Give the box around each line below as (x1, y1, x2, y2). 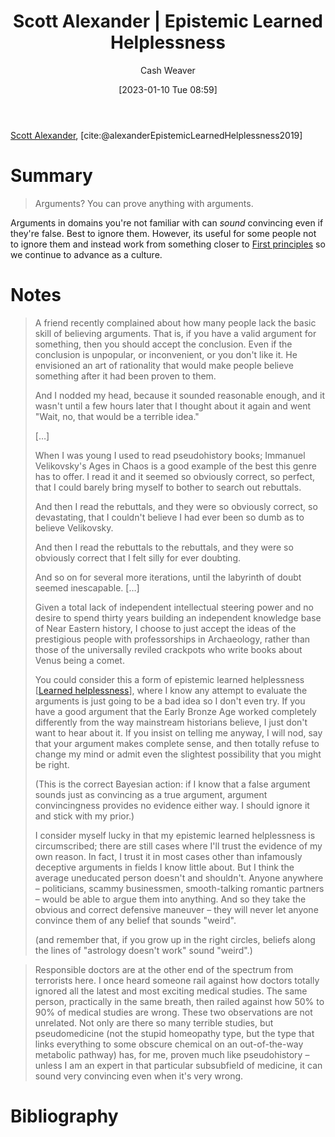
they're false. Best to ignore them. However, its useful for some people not (10, 227, 317, 239)
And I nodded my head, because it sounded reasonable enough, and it (34, 389, 325, 401)
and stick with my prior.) (34, 810, 135, 822)
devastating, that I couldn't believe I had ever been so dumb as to (34, 511, 305, 523)
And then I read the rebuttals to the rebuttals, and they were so (34, 541, 294, 553)
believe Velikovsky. (34, 521, 114, 534)
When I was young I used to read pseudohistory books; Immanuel (34, 449, 306, 461)
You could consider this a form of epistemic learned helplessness (34, 673, 305, 685)
